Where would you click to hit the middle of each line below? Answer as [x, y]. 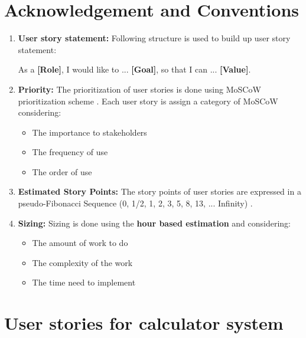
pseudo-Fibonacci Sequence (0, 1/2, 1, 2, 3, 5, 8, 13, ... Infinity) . [135, 203]
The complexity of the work [82, 262]
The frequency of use [70, 152]
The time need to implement [84, 282]
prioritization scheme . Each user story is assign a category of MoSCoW [148, 101]
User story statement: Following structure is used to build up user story [154, 38]
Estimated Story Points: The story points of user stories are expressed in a [159, 191]
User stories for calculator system [144, 323]
